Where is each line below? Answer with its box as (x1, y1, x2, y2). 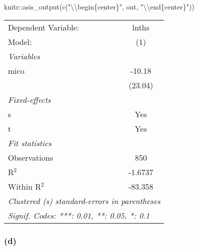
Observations (8, 151, 53, 163)
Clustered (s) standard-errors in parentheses (8, 195, 161, 207)
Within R (8, 180, 41, 192)
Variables (8, 50, 40, 62)
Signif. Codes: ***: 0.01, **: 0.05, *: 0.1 (8, 209, 150, 221)
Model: (8, 35, 32, 47)
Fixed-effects (8, 93, 51, 105)
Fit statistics (8, 137, 52, 149)
